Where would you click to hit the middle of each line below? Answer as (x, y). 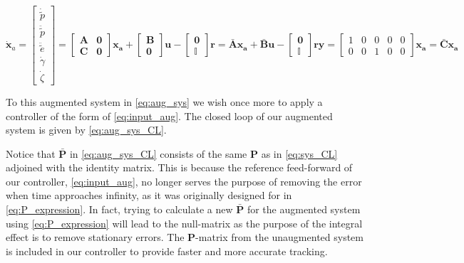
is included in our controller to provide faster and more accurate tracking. (167, 251)
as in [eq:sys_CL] (299, 153)
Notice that (31, 153)
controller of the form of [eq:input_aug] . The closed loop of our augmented (169, 116)
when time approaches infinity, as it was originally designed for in (149, 195)
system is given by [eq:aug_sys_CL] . (86, 130)
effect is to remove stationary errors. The (95, 237)
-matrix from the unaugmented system (279, 237)
